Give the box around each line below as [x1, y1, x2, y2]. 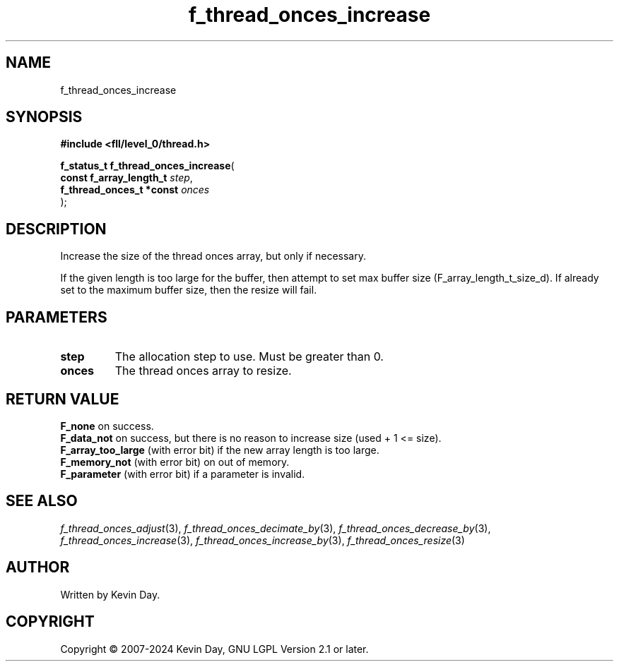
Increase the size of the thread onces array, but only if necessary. [60, 250, 366, 263]
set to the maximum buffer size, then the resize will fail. [60, 284, 317, 296]
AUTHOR [6, 558, 70, 577]
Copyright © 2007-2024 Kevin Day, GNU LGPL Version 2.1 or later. [60, 642, 369, 655]
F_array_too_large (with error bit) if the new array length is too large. [60, 443, 379, 456]
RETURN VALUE [6, 390, 119, 408]
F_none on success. [60, 419, 154, 432]
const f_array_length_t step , [60, 172, 193, 184]
